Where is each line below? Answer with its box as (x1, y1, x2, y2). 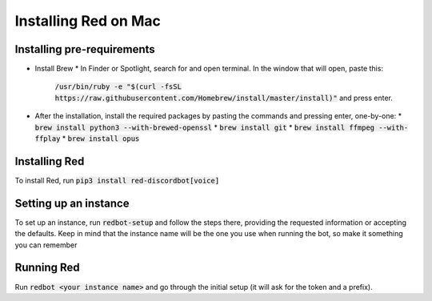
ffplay (34, 134, 61, 143)
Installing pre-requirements (14, 42, 155, 56)
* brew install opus (62, 134, 140, 143)
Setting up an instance (14, 196, 130, 210)
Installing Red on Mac (14, 12, 162, 30)
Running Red (14, 261, 80, 275)
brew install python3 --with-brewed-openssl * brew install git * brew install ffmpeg (34, 122, 375, 132)
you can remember (14, 240, 78, 250)
